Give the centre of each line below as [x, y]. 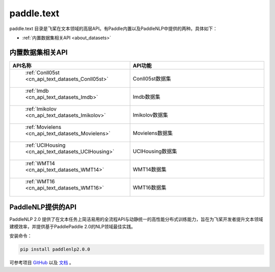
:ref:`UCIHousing [45, 145]
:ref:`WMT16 [40, 181]
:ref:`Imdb [37, 91]
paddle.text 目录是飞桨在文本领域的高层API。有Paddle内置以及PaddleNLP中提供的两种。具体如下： [113, 29]
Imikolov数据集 [150, 115]
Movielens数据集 [153, 133]
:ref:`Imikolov [41, 108]
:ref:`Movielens [43, 127]
